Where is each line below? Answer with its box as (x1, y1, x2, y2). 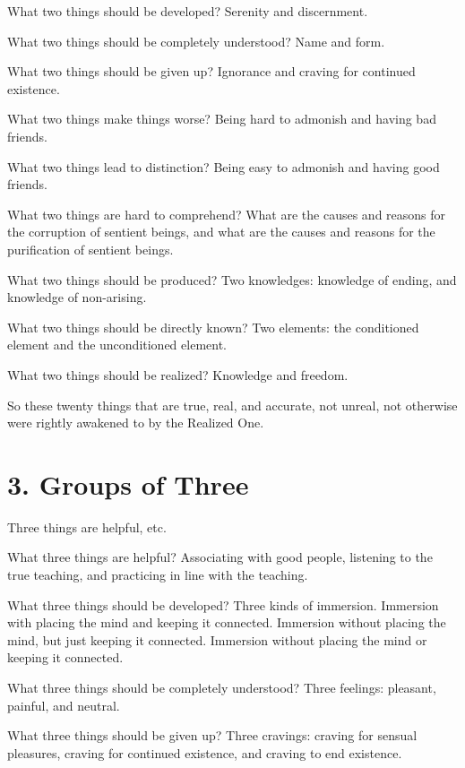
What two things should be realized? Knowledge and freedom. (7, 365, 349, 384)
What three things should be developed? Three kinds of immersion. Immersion (7, 595, 439, 614)
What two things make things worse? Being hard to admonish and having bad (7, 109, 436, 128)
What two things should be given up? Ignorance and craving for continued (7, 62, 416, 81)
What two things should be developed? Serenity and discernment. (7, 2, 368, 20)
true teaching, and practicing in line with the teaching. (7, 565, 308, 583)
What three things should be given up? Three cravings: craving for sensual (7, 726, 418, 745)
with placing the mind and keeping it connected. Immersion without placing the (7, 613, 446, 632)
